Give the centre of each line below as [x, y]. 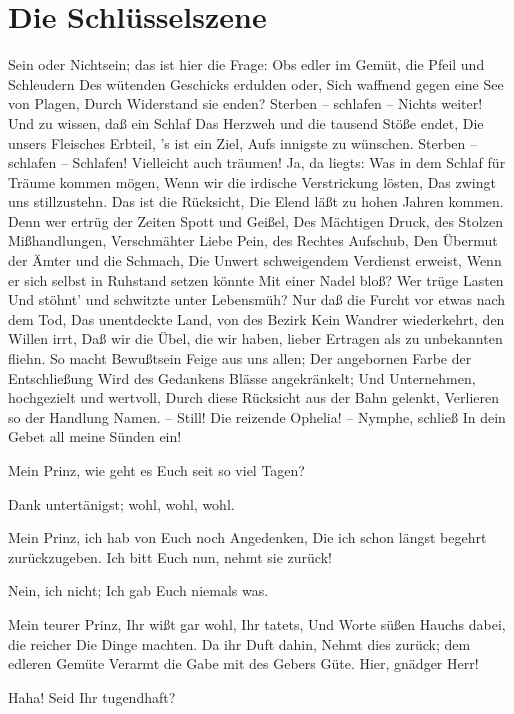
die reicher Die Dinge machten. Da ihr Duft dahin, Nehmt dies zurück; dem [239, 643]
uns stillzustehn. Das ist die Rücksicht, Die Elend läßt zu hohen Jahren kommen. [256, 201]
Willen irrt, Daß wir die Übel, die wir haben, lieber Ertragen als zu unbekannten [255, 338]
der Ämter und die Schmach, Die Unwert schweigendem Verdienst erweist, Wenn [255, 260]
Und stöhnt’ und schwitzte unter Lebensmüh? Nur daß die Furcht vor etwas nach [257, 299]
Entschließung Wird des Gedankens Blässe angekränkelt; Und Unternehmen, [242, 377]
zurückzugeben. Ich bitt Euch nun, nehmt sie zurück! [170, 556]
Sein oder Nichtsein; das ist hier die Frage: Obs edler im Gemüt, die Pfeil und [246, 64]
